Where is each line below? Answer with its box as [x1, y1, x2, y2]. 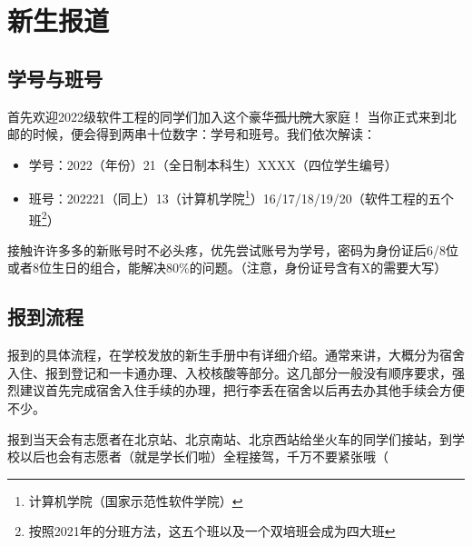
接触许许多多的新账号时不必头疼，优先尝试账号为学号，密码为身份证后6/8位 [7, 240, 458, 259]
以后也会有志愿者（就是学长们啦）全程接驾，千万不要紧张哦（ [19, 447, 388, 466]
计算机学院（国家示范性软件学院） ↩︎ [28, 491, 243, 510]
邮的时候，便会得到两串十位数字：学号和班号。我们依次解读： [7, 124, 376, 144]
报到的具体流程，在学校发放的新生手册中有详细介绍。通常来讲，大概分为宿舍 [7, 345, 465, 364]
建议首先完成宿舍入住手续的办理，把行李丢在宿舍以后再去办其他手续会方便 [19, 381, 465, 400]
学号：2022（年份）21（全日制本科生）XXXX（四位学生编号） [28, 154, 398, 174]
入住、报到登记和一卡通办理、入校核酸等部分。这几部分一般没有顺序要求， [7, 362, 452, 382]
